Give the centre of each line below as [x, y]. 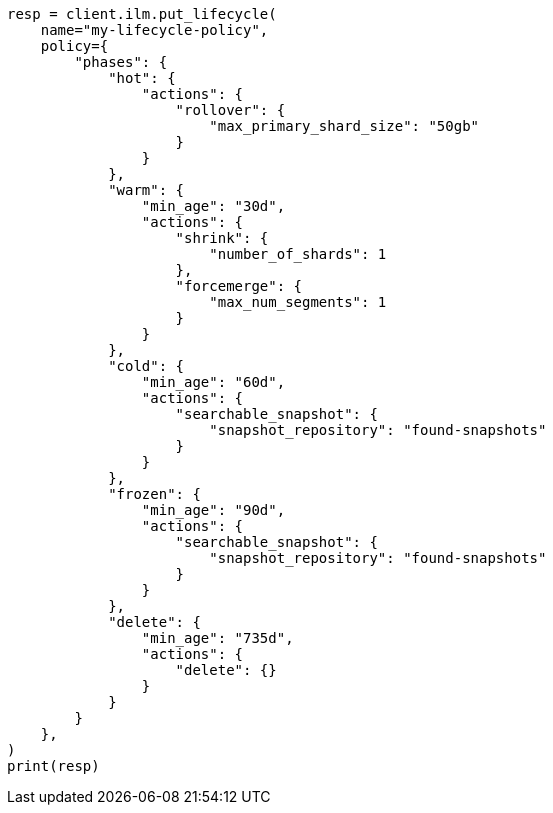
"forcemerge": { [239, 286]
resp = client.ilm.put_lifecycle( [142, 14]
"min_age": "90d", [213, 510]
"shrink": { [222, 238]
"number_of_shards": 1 [298, 254]
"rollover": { [230, 110]
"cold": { [146, 366]
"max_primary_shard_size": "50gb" [344, 126]
